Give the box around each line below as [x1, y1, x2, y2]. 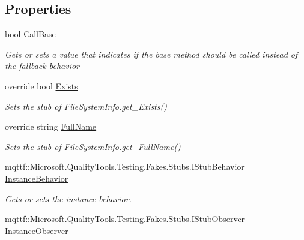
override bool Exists [5, 79, 78, 92]
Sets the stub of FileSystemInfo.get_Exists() [5, 100, 167, 112]
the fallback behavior [5, 59, 79, 72]
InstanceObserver [5, 224, 68, 236]
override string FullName [5, 120, 97, 133]
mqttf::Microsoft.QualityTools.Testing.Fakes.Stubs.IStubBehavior [5, 160, 245, 173]
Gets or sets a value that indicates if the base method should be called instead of [5, 47, 298, 60]
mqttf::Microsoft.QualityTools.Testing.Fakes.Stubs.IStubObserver [5, 212, 245, 225]
